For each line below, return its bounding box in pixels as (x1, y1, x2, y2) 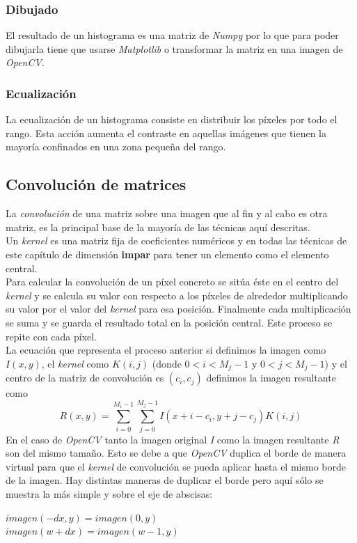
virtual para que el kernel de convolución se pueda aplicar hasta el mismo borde (6, 459, 346, 473)
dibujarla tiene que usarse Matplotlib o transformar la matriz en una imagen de (6, 41, 343, 56)
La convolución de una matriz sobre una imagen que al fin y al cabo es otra (6, 206, 328, 221)
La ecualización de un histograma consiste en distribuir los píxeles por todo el (6, 112, 338, 127)
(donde (152, 356, 182, 370)
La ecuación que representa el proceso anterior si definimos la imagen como (6, 343, 326, 357)
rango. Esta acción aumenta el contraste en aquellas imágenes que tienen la (6, 125, 326, 140)
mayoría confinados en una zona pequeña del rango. (6, 139, 226, 154)
